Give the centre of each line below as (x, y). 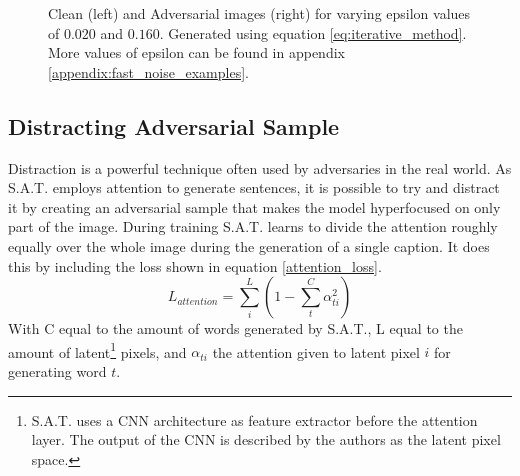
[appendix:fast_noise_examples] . (148, 71)
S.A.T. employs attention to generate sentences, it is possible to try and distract (254, 187)
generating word (57, 370)
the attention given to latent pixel (316, 351)
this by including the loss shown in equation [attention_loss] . (195, 265)
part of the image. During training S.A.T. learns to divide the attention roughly (253, 226)
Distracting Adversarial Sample (174, 125)
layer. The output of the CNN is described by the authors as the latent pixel (266, 439)
